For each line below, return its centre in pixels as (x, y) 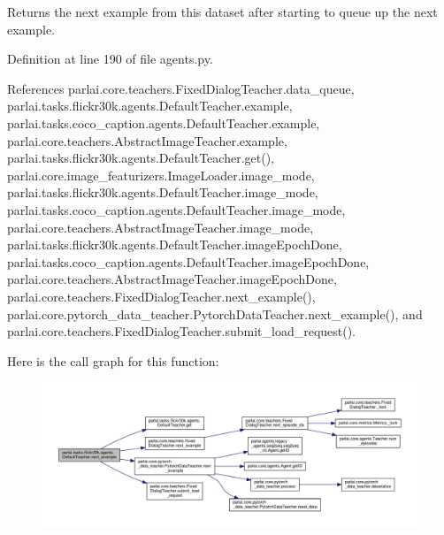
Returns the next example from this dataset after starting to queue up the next (222, 11)
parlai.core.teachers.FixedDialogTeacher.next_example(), (161, 296)
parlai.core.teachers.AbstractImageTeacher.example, (147, 140)
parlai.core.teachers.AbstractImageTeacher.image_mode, (161, 227)
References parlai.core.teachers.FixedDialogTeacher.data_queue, (181, 88)
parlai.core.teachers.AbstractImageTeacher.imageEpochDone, (172, 279)
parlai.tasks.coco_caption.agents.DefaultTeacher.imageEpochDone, (188, 261)
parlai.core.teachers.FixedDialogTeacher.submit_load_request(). (182, 331)
